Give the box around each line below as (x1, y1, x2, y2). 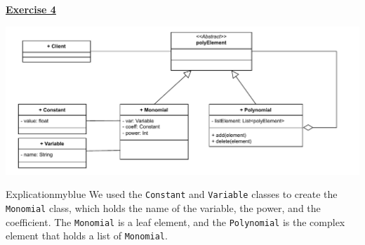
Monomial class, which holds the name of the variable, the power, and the (6, 200, 321, 215)
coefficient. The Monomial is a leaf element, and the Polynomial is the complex (6, 214, 345, 229)
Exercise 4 (6, 2, 56, 16)
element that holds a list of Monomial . (6, 228, 168, 243)
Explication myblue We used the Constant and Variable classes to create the (6, 187, 338, 201)
